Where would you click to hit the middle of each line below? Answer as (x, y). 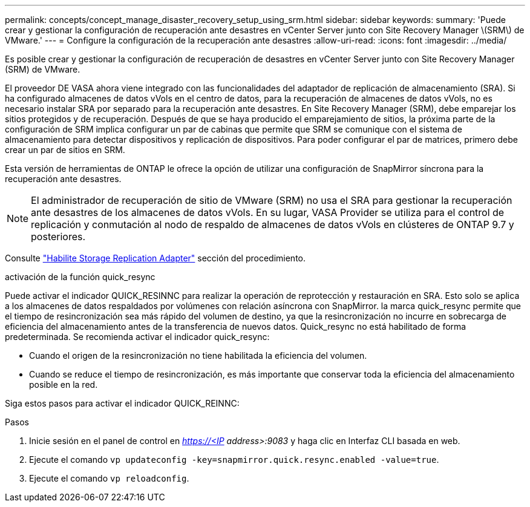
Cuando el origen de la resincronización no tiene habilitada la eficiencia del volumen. (198, 355)
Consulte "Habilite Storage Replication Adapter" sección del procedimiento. (155, 258)
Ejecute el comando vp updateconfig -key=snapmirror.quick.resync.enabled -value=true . (234, 460)
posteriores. (58, 237)
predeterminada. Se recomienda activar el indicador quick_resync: (137, 337)
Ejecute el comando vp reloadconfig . (109, 478)
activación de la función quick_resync (80, 277)
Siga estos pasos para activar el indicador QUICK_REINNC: (122, 403)
